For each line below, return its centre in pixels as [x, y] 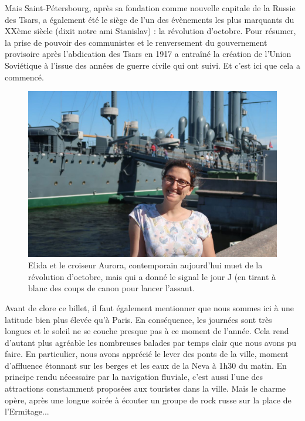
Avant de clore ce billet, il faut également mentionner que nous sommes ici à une [149, 307]
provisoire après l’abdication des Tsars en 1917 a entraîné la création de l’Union [148, 54]
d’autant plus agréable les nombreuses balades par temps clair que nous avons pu [150, 342]
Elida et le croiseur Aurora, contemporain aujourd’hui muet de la [145, 265]
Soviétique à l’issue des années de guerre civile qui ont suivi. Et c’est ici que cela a [152, 65]
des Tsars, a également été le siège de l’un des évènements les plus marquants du [150, 19]
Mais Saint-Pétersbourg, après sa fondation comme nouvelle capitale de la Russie [150, 8]
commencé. [24, 77]
